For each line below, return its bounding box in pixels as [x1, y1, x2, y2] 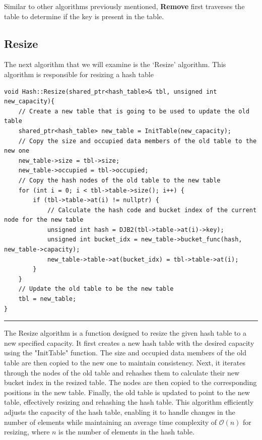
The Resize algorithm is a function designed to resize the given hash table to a [4, 328, 246, 338]
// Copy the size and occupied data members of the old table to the [18, 137, 257, 145]
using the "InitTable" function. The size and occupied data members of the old [4, 347, 246, 358]
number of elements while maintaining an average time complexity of [4, 416, 217, 427]
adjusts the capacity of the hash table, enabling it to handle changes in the [4, 406, 235, 417]
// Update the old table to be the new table [18, 285, 174, 293]
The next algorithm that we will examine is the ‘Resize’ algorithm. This [4, 59, 226, 70]
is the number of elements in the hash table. [58, 426, 194, 437]
